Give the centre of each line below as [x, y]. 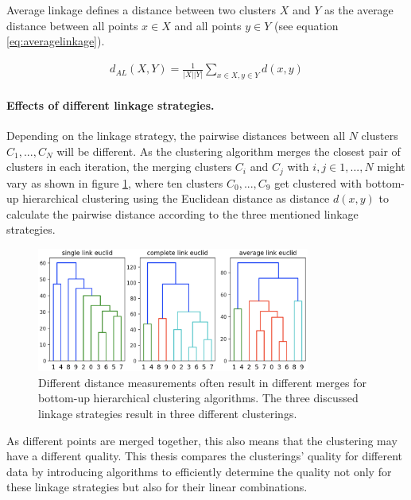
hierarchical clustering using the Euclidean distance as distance [176, 198]
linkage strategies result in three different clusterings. [168, 414]
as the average [359, 10]
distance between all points [72, 25]
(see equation [306, 25]
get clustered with [318, 182]
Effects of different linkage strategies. [111, 105]
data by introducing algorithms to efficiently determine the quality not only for [199, 471]
